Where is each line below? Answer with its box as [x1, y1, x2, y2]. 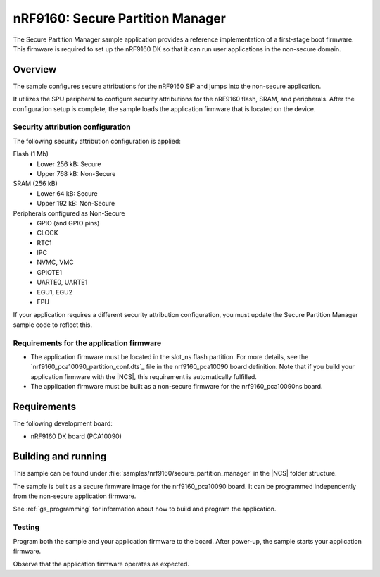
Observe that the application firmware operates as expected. [13, 560, 190, 569]
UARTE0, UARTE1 [37, 278, 88, 287]
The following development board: [13, 419, 113, 428]
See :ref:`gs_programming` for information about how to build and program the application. [13, 504, 277, 514]
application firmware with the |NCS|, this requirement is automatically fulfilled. [30, 372, 257, 380]
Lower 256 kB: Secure [37, 159, 101, 168]
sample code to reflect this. [13, 321, 93, 329]
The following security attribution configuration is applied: [13, 137, 181, 145]
